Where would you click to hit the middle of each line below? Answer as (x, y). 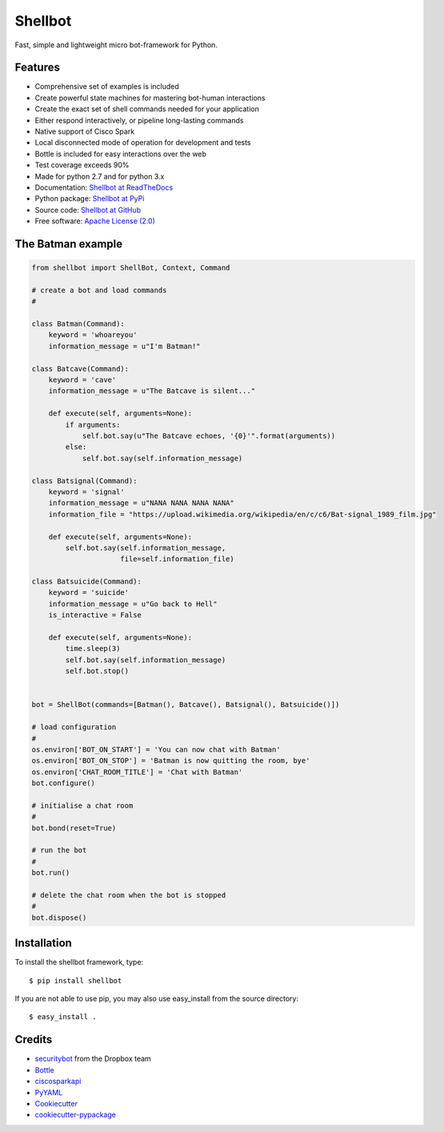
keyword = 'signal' (87, 492)
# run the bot (59, 850)
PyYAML (49, 1092)
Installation (43, 943)
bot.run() (51, 873)
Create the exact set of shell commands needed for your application (147, 109)
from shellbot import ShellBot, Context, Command (131, 268)
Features (37, 68)
